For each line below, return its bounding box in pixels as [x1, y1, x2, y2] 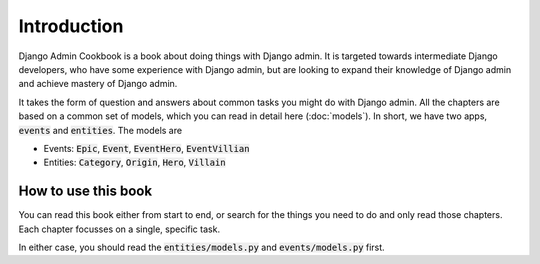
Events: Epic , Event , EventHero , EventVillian [43, 142, 250, 154]
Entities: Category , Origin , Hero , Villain [43, 156, 226, 169]
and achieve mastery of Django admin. [18, 78, 178, 90]
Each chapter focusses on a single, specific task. [18, 223, 220, 235]
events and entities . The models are [18, 124, 183, 136]
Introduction [18, 15, 124, 37]
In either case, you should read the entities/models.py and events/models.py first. [18, 241, 385, 253]
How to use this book [18, 183, 153, 200]
